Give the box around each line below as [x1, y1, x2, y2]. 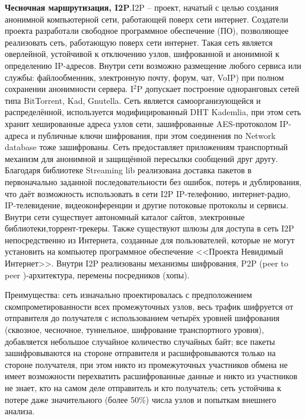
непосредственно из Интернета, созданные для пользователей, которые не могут [5, 233, 295, 246]
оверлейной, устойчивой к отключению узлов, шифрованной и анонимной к [5, 47, 280, 60]
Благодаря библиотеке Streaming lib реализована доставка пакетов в [5, 164, 252, 176]
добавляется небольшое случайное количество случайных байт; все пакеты [5, 335, 275, 347]
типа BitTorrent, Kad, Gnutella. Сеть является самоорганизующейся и [5, 94, 261, 106]
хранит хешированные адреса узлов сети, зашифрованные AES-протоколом [5, 117, 277, 129]
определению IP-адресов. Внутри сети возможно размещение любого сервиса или [5, 59, 302, 71]
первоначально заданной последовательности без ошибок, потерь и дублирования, [5, 175, 302, 188]
